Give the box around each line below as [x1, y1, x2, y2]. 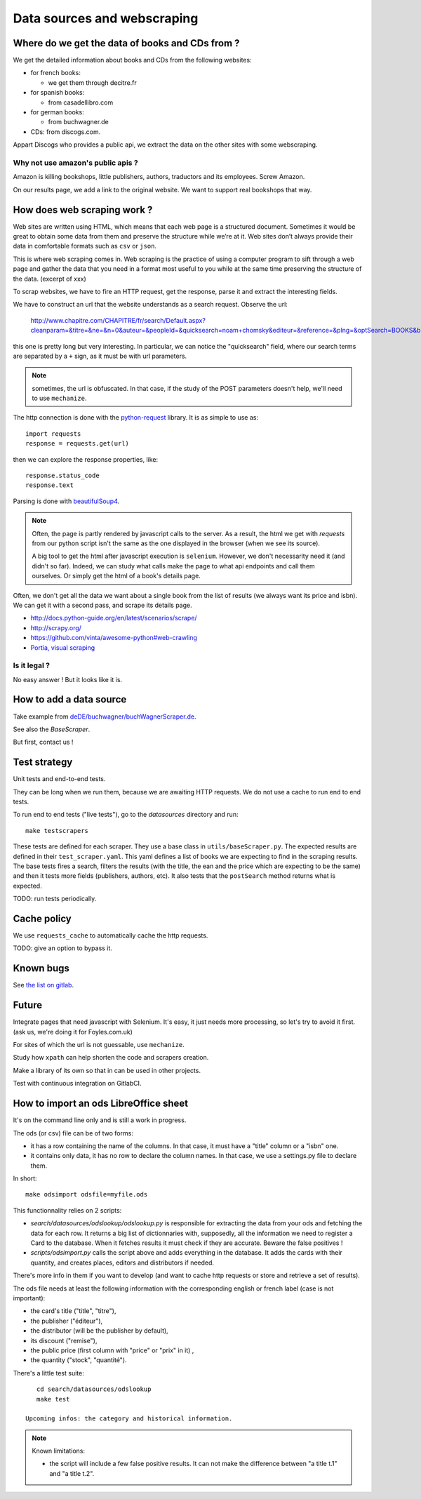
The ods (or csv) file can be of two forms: [13, 1128, 133, 1137]
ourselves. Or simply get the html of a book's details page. [32, 572, 201, 580]
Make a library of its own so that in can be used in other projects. [13, 1066, 201, 1074]
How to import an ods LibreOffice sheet [13, 1098, 189, 1110]
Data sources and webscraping [13, 11, 199, 26]
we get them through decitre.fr [48, 78, 137, 87]
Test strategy [13, 757, 73, 768]
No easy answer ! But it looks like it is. [13, 675, 123, 684]
